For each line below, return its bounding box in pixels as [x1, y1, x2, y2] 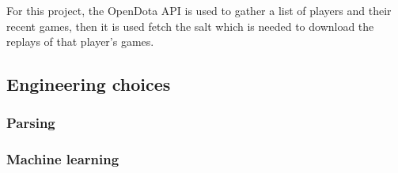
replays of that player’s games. [6, 33, 154, 50]
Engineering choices [6, 72, 171, 96]
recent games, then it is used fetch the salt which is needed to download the [6, 17, 374, 34]
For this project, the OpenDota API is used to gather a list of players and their [6, 2, 392, 18]
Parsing [6, 113, 55, 133]
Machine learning [6, 149, 119, 169]
